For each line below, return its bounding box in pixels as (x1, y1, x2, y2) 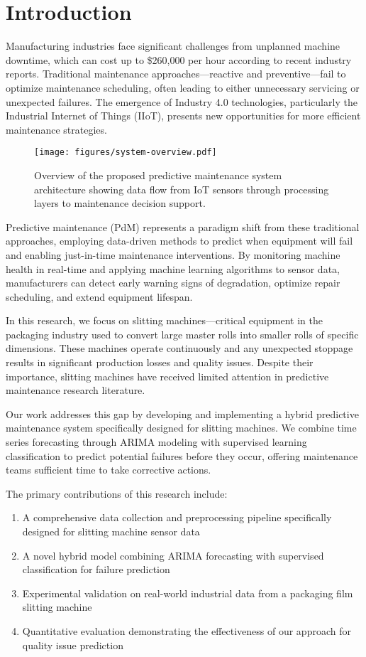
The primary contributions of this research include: (6, 486, 228, 501)
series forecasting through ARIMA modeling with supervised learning (6, 434, 307, 449)
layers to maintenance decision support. (34, 196, 206, 210)
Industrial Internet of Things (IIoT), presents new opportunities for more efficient (6, 108, 361, 123)
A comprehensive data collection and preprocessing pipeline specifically (22, 510, 332, 525)
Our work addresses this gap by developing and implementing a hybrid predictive (6, 406, 359, 421)
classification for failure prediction (22, 562, 170, 577)
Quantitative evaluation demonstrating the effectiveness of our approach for (22, 623, 351, 638)
